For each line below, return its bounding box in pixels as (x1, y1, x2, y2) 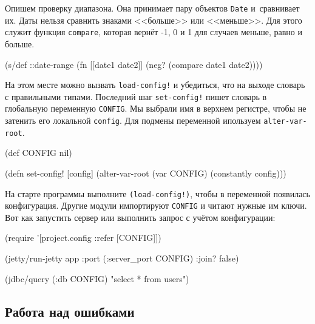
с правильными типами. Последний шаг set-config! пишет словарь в (5, 90, 267, 103)
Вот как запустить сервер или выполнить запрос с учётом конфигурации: (5, 211, 276, 223)
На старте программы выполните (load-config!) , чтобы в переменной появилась (5, 187, 310, 200)
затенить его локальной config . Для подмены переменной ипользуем (5, 114, 261, 127)
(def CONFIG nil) (5, 146, 72, 159)
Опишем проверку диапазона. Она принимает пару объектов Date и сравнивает (5, 2, 300, 14)
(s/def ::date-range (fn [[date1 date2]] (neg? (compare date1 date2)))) (5, 58, 263, 70)
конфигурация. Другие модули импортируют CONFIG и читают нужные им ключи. (5, 199, 307, 212)
